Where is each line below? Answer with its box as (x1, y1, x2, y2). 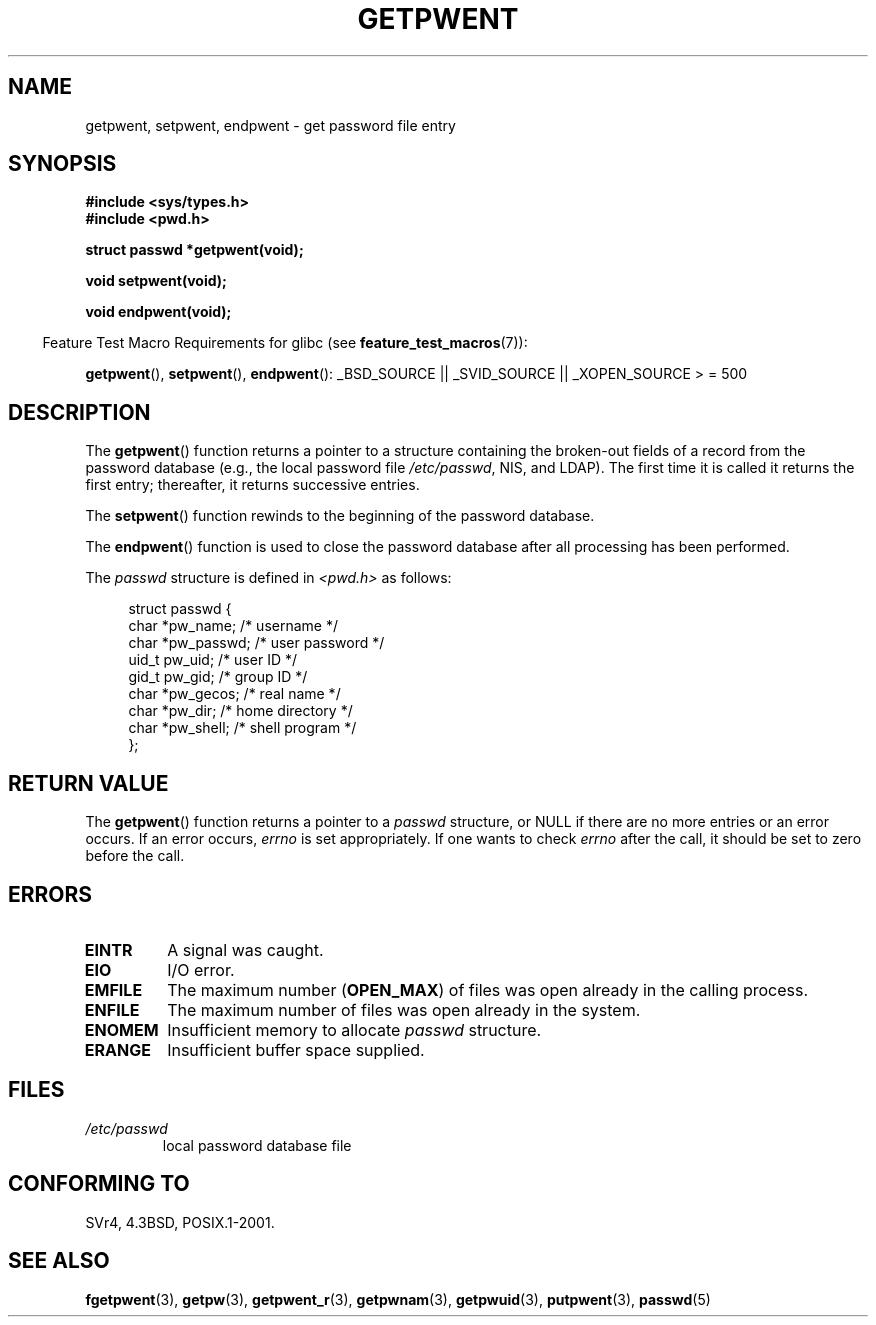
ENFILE (84, 999, 140, 1020)
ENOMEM (84, 1019, 159, 1040)
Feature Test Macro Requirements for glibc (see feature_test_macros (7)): (42, 334, 528, 352)
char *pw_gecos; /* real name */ (128, 685, 341, 703)
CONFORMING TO (8, 1171, 190, 1197)
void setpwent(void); (85, 272, 227, 290)
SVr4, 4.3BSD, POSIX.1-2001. (85, 1213, 275, 1231)
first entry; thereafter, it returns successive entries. (85, 476, 420, 494)
